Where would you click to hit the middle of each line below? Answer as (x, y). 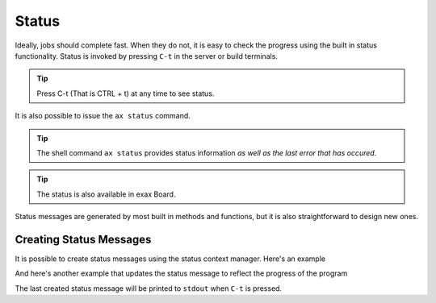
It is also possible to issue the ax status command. (103, 116)
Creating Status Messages (83, 239)
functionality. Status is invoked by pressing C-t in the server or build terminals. (147, 56)
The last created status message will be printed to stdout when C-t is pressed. (149, 288)
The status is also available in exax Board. (106, 194)
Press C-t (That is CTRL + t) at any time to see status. (126, 93)
